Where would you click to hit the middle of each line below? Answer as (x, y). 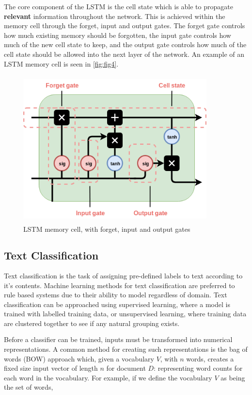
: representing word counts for (198, 368)
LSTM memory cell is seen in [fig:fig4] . (61, 63)
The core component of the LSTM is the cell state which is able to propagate (118, 6)
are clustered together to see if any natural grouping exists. (92, 323)
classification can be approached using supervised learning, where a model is (117, 304)
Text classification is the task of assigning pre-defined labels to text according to (123, 275)
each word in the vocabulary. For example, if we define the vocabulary (108, 377)
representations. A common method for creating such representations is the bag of (126, 349)
